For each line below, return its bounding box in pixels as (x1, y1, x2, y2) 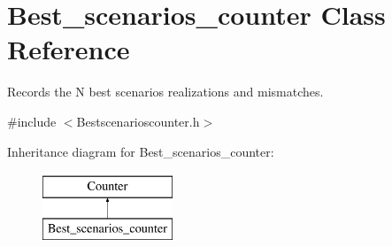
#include (7, 112, 57, 130)
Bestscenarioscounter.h (76, 112, 200, 130)
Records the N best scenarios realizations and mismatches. (7, 82, 324, 101)
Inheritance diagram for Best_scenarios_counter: (7, 142, 274, 160)
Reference (7, 31, 130, 67)
